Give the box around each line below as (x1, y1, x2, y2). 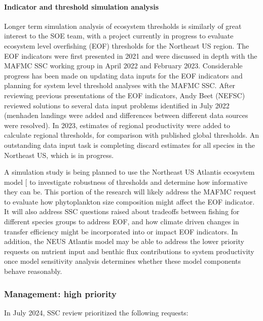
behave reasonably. (4, 266, 62, 276)
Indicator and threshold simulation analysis (4, 1, 159, 12)
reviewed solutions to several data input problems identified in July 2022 (4, 100, 230, 110)
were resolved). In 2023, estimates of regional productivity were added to (4, 119, 231, 130)
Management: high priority (4, 287, 117, 300)
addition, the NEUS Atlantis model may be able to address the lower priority (4, 236, 244, 247)
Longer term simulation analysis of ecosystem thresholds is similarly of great (4, 20, 242, 31)
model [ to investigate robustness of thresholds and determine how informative (4, 176, 248, 187)
